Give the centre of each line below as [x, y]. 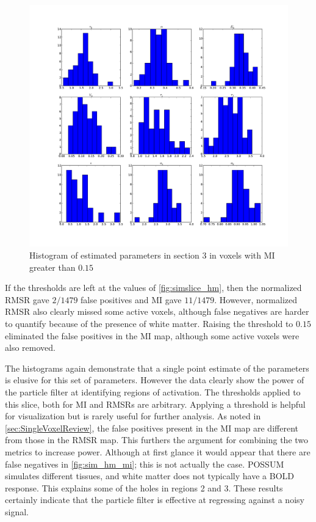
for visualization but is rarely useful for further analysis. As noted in [133, 416]
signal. [17, 511]
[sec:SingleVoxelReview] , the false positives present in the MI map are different [152, 428]
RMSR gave [27, 299]
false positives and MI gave [131, 299]
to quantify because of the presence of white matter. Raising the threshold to [149, 323]
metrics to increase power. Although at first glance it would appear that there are [158, 451]
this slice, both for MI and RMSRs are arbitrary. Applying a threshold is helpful [155, 404]
